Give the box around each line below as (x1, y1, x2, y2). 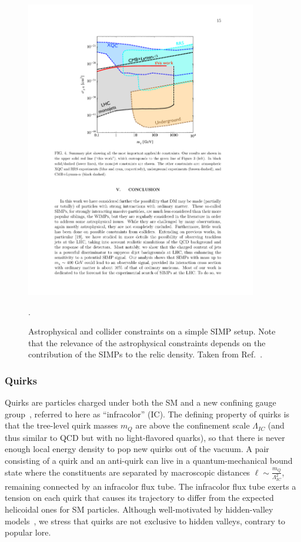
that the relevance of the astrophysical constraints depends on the (28, 336, 266, 349)
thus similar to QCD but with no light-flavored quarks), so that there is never (5, 431, 285, 443)
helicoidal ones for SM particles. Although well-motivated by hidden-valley (5, 503, 273, 516)
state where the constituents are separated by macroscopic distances (5, 466, 250, 478)
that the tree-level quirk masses (5, 419, 118, 431)
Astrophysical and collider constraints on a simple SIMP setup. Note (28, 325, 276, 337)
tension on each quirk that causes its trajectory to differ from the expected (5, 491, 274, 504)
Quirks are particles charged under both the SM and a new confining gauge (5, 396, 276, 409)
